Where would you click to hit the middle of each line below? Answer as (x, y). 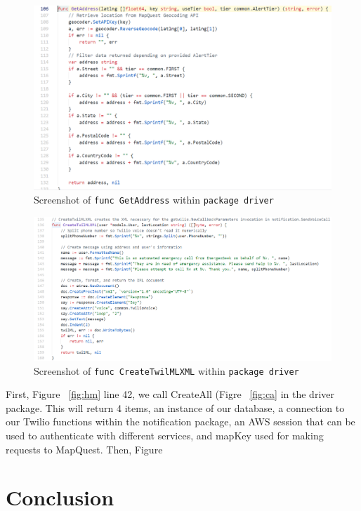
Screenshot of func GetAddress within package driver (154, 200)
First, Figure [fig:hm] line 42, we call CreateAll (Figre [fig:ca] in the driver (170, 394)
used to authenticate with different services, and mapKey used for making (165, 435)
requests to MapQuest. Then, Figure (84, 449)
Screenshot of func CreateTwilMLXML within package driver (166, 370)
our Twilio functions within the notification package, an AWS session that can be (180, 422)
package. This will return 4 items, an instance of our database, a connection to (175, 407)
